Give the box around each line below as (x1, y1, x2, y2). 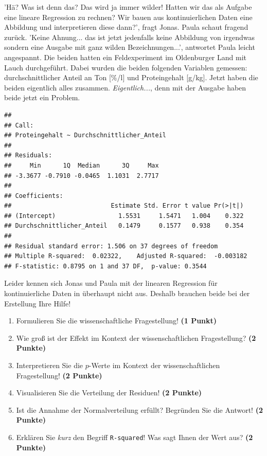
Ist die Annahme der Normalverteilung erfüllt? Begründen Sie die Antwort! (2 (16, 404, 263, 415)
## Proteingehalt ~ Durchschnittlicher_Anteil (4, 132, 166, 139)
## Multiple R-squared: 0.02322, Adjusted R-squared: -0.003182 (4, 252, 247, 260)
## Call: (4, 121, 34, 129)
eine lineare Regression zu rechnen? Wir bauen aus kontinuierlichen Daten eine (4, 11, 253, 22)
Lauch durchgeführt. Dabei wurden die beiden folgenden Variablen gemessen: (4, 62, 247, 72)
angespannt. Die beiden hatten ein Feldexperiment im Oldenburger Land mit (4, 51, 246, 62)
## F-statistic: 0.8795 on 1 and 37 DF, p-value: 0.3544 (4, 262, 207, 270)
